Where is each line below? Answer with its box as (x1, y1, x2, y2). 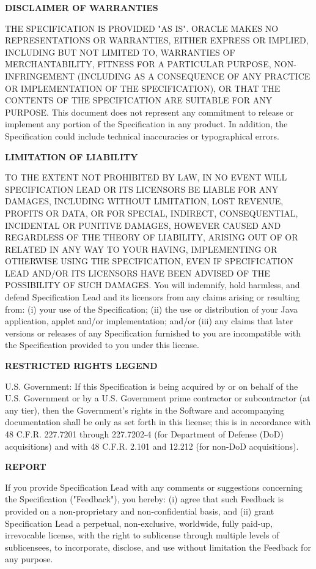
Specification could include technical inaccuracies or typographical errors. (5, 129, 279, 142)
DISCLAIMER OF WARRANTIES (5, 1, 158, 13)
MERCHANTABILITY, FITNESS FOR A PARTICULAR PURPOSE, (5, 58, 271, 70)
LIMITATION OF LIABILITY (5, 150, 138, 163)
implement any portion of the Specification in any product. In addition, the (5, 117, 288, 130)
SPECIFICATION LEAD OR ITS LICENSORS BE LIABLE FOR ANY (5, 182, 279, 195)
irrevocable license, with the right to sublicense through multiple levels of (5, 529, 279, 541)
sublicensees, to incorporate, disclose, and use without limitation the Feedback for (5, 540, 311, 553)
